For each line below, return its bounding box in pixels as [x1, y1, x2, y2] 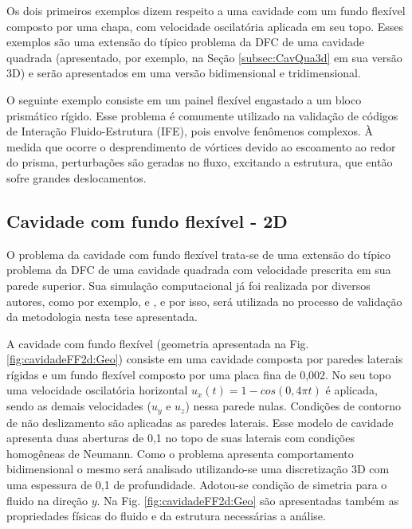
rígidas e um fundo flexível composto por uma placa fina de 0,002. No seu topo [6, 366, 391, 382]
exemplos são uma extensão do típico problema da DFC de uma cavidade [6, 33, 365, 50]
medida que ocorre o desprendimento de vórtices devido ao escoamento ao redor [6, 138, 396, 155]
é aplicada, [325, 382, 378, 398]
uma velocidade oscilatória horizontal [6, 382, 188, 398]
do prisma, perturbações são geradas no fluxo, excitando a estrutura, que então [6, 154, 393, 170]
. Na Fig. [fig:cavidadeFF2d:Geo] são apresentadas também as [96, 492, 399, 508]
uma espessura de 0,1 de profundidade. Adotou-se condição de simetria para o [6, 476, 387, 492]
